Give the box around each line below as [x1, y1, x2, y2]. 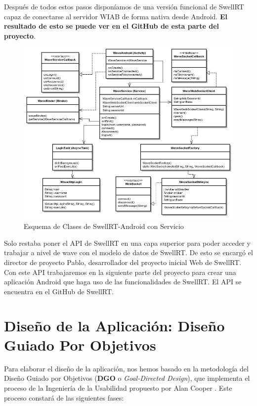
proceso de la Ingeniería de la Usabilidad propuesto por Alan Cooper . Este [4, 382, 232, 393]
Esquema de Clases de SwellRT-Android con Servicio [24, 221, 184, 231]
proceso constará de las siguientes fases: [4, 392, 124, 403]
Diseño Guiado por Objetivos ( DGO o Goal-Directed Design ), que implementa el [4, 373, 250, 383]
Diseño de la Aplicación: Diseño [4, 315, 225, 335]
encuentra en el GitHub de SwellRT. [4, 286, 114, 296]
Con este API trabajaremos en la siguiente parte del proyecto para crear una [4, 267, 236, 277]
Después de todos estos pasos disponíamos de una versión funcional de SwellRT [4, 1, 244, 11]
